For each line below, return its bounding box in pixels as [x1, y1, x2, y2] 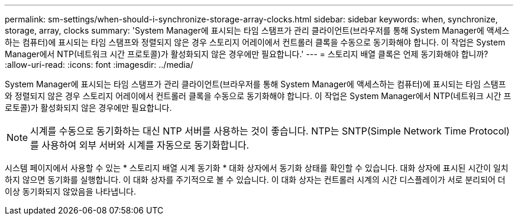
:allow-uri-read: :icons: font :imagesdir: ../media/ [5, 60, 193, 70]
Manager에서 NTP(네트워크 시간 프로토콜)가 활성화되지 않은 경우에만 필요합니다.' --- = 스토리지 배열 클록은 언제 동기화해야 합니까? [5, 49, 488, 59]
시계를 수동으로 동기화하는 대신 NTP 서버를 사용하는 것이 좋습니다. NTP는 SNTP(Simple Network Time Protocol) [30, 125, 510, 137]
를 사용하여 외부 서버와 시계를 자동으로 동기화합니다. [30, 139, 250, 151]
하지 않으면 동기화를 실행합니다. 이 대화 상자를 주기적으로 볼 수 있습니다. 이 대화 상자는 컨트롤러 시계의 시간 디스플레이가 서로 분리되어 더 [5, 175, 506, 185]
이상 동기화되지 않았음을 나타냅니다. [5, 186, 136, 196]
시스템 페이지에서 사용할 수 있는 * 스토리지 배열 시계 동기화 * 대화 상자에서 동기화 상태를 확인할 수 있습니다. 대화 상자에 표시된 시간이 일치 [5, 163, 509, 173]
